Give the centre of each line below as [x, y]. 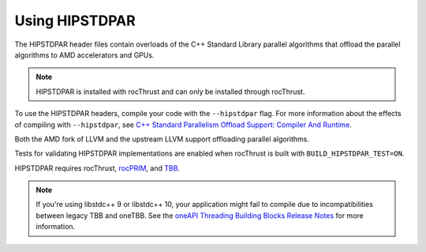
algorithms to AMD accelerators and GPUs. [84, 55]
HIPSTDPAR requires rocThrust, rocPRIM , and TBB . [97, 168]
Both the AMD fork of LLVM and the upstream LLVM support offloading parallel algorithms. [162, 139]
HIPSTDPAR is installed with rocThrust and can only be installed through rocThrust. [170, 92]
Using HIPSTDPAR [75, 21]
